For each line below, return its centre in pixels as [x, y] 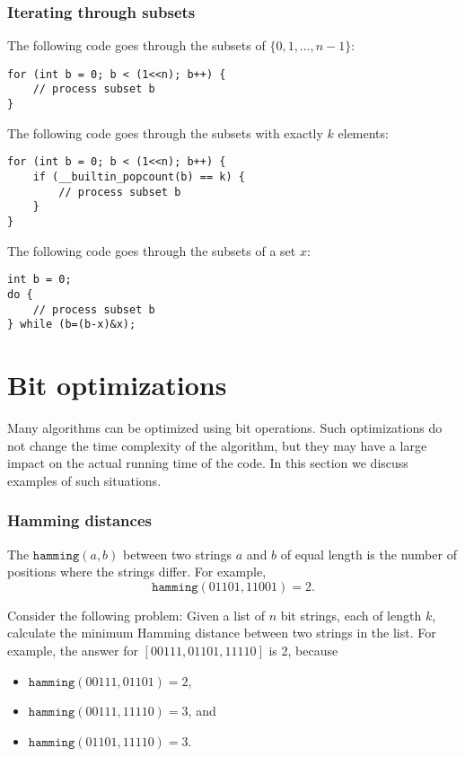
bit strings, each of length [351, 615]
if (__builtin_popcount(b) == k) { [139, 177]
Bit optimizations [117, 385]
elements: [363, 132]
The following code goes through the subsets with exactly [165, 132]
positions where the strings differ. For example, [137, 572]
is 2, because [303, 650]
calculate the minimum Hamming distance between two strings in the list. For [222, 633]
